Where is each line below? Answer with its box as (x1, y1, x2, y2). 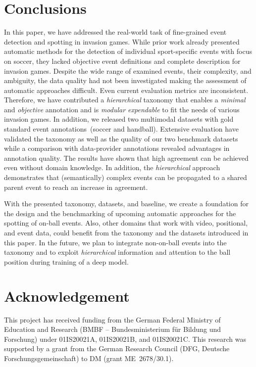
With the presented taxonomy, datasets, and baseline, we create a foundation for (4, 198, 249, 209)
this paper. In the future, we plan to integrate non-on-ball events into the (4, 237, 227, 247)
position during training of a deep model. (4, 256, 129, 267)
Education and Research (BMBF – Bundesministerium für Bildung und (4, 324, 221, 334)
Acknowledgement (4, 285, 130, 306)
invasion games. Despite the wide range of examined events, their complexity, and (4, 65, 252, 76)
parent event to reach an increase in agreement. (4, 182, 148, 192)
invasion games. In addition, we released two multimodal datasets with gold (4, 114, 234, 124)
